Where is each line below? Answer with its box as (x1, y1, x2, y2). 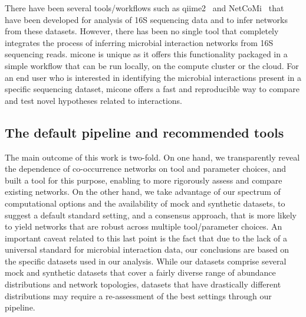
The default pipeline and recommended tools (5, 123, 284, 141)
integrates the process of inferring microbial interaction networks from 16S (5, 36, 274, 48)
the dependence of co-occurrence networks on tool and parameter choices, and (5, 162, 287, 175)
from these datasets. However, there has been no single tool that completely (5, 25, 279, 37)
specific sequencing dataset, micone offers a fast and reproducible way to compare (5, 83, 300, 95)
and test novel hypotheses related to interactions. (5, 94, 182, 106)
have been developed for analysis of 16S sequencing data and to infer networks (5, 13, 288, 25)
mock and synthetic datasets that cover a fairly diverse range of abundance (5, 266, 276, 279)
